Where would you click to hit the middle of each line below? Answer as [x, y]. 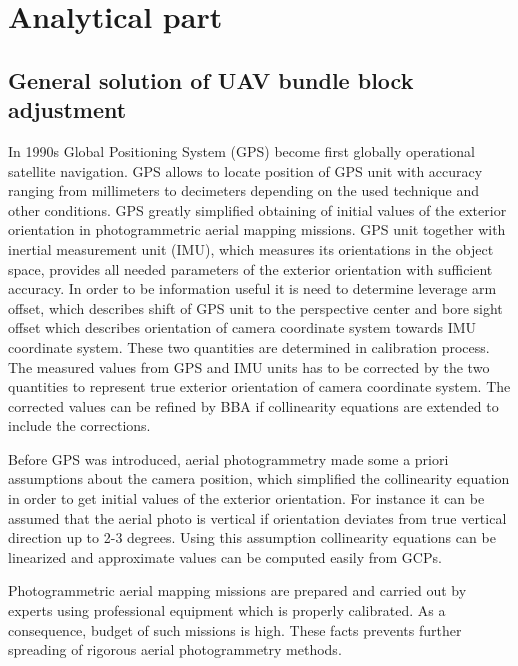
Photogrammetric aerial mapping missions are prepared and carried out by [237, 590]
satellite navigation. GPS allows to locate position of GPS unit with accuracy [245, 170]
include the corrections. [79, 425]
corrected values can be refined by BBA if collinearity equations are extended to [253, 405]
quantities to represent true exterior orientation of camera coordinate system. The [259, 386]
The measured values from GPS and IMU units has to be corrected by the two [249, 366]
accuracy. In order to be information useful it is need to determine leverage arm [252, 288]
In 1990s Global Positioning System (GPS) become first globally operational [241, 150]
